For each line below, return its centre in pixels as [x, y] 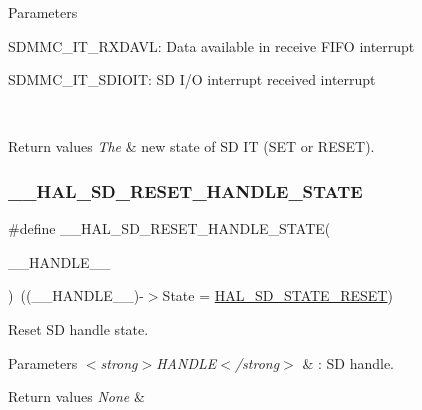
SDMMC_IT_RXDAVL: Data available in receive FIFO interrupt [211, 45]
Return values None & [76, 396]
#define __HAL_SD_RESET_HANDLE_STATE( [169, 228]
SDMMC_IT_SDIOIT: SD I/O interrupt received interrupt [192, 79]
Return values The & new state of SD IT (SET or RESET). [191, 146]
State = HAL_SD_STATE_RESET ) [277, 295]
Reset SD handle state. [78, 328]
